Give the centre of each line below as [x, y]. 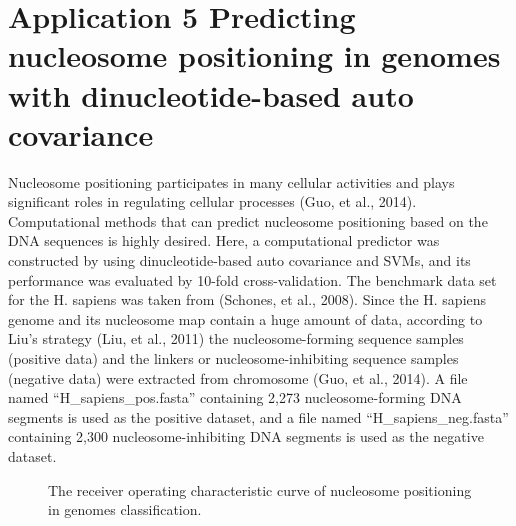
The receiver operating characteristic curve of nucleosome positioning [260, 489]
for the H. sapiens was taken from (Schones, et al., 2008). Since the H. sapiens [247, 299]
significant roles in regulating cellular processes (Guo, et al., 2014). [212, 201]
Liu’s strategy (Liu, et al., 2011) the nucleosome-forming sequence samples [236, 338]
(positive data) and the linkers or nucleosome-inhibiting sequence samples [233, 358]
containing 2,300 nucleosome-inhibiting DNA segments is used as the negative [246, 436]
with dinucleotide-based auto [211, 94]
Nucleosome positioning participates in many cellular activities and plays [231, 181]
